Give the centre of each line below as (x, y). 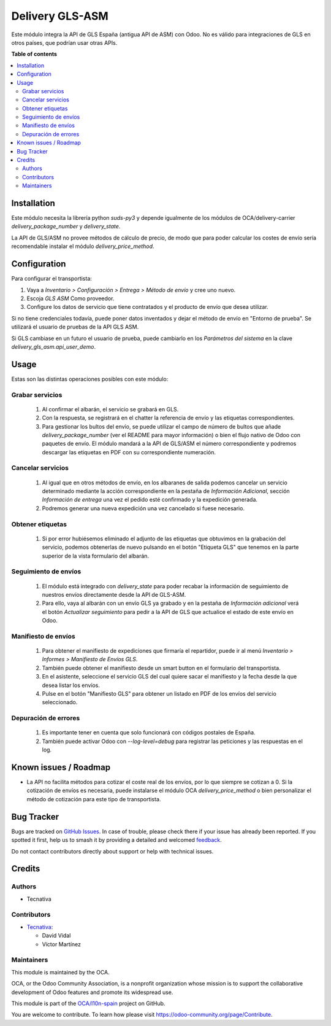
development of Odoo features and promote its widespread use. (92, 992)
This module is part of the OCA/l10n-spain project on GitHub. (88, 1003)
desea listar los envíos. (71, 685)
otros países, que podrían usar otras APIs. (64, 42)
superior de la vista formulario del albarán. (96, 556)
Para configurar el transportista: (51, 279)
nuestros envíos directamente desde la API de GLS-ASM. (114, 594)
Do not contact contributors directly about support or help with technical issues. (112, 851)
